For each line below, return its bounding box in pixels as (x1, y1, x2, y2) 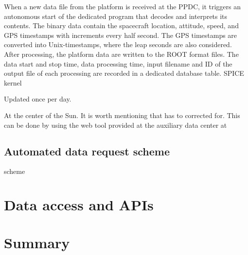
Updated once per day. (4, 94, 71, 104)
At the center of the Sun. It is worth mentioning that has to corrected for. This (4, 110, 240, 120)
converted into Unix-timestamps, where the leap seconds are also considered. (4, 39, 232, 50)
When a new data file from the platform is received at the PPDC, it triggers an (4, 1, 241, 11)
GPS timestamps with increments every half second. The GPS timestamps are (4, 30, 237, 40)
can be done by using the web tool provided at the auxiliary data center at (4, 119, 227, 130)
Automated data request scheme (4, 143, 170, 158)
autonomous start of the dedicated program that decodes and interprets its (4, 11, 228, 21)
